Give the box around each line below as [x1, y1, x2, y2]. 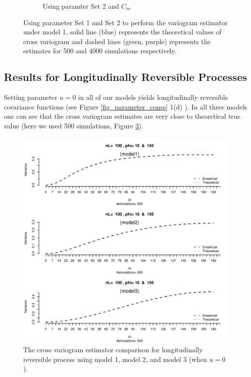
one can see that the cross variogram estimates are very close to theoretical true [4, 111, 241, 121]
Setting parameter [4, 92, 58, 102]
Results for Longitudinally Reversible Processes [4, 69, 247, 84]
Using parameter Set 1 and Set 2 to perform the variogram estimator [23, 17, 228, 27]
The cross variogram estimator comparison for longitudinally [23, 345, 203, 355]
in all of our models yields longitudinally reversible [78, 92, 228, 102]
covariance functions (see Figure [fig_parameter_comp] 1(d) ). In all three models [4, 101, 248, 111]
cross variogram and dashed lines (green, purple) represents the [23, 36, 211, 46]
